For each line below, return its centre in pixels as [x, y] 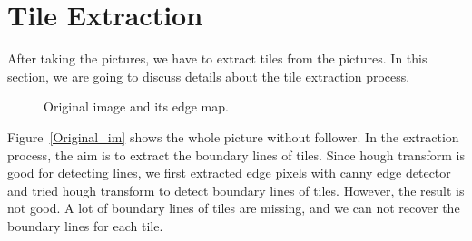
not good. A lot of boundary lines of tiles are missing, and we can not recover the [234, 208]
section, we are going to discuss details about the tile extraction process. [209, 76]
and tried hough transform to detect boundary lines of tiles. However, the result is [236, 190]
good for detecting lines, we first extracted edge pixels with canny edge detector [229, 173]
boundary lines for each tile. [85, 225]
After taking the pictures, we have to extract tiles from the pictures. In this [217, 58]
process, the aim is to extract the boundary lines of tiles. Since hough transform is [236, 154]
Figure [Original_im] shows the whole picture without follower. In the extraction [233, 136]
